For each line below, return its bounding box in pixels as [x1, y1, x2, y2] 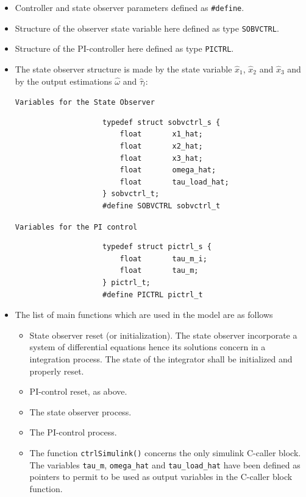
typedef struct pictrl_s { [102, 242, 212, 252]
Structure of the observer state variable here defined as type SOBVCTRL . [15, 21, 279, 34]
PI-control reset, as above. [29, 385, 127, 398]
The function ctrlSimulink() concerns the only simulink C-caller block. [29, 446, 301, 459]
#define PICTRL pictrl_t [102, 290, 203, 299]
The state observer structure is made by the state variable [15, 62, 232, 75]
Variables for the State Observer [15, 98, 155, 107]
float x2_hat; [119, 142, 203, 150]
